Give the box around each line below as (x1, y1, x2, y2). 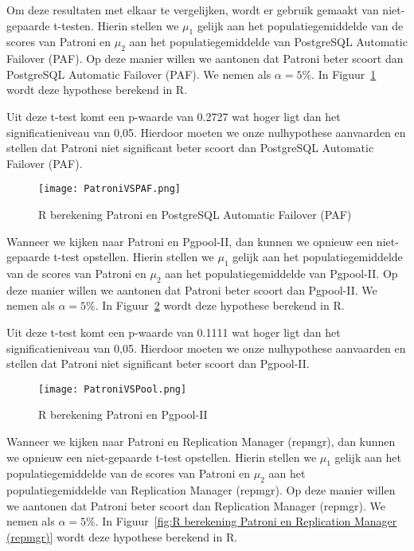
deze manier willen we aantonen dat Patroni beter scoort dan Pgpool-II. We (6, 281, 377, 298)
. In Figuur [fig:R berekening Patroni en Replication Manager (95, 513, 397, 530)
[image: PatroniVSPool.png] (38, 383, 187, 395)
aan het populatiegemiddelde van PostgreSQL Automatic (129, 33, 408, 50)
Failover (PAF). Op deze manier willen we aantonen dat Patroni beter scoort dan (6, 50, 404, 67)
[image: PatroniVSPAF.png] (38, 183, 181, 195)
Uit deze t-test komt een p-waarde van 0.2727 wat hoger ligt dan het (6, 107, 341, 124)
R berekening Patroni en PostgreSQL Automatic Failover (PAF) (38, 206, 352, 222)
